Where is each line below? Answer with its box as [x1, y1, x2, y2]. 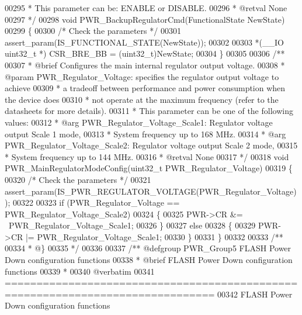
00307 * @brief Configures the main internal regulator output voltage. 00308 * [5, 58, 285, 71]
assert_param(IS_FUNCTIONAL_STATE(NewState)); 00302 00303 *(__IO [5, 36, 284, 48]
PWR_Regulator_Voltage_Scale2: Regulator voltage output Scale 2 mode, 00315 [5, 139, 298, 151]
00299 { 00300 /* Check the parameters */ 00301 [5, 25, 181, 37]
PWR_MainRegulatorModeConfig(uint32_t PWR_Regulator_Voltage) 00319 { [5, 162, 293, 174]
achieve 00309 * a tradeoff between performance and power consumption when [5, 82, 286, 94]
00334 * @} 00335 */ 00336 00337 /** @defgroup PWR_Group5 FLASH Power [5, 242, 291, 254]
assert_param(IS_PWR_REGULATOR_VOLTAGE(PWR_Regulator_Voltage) [5, 185, 297, 197]
